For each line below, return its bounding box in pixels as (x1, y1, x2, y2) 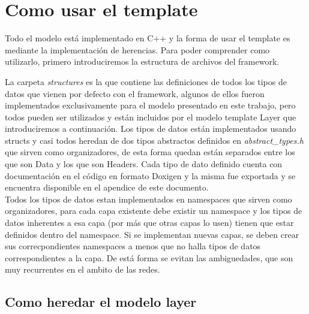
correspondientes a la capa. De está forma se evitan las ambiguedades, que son (5, 251, 293, 264)
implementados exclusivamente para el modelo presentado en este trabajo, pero (5, 99, 296, 111)
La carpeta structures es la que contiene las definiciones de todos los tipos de (5, 75, 287, 87)
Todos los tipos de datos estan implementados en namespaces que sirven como (5, 192, 292, 205)
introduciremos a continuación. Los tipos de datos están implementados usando (5, 122, 296, 135)
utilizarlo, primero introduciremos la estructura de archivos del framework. (5, 55, 280, 68)
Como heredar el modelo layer (5, 292, 197, 311)
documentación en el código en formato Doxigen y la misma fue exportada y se (5, 169, 296, 182)
